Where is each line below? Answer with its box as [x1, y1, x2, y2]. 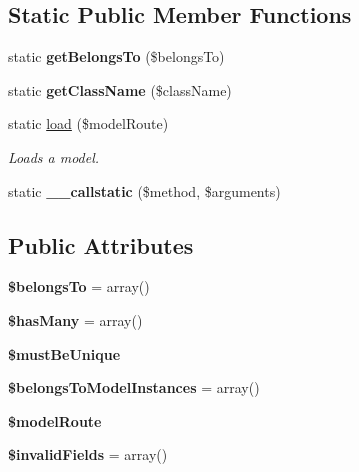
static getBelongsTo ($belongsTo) [8, 46, 225, 67]
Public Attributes [8, 229, 194, 260]
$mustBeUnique [8, 343, 121, 364]
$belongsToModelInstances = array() [8, 377, 260, 398]
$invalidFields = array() [8, 444, 168, 465]
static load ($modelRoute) [8, 113, 169, 134]
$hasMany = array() [8, 309, 143, 330]
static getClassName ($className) [8, 79, 232, 100]
